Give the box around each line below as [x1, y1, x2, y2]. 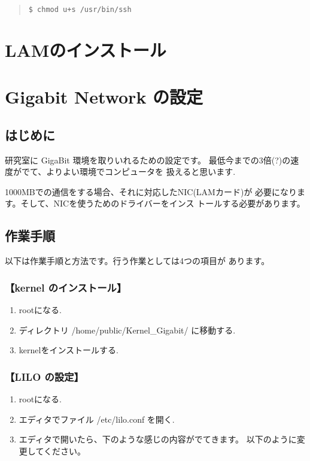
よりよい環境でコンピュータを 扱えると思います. [46, 165, 236, 178]
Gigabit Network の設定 [5, 84, 203, 109]
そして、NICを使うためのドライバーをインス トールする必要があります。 [20, 197, 305, 210]
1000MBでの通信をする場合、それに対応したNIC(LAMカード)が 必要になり [5, 185, 297, 198]
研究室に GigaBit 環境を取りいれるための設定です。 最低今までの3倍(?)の [5, 153, 291, 166]
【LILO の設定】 [5, 369, 84, 384]
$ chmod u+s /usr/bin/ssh [28, 5, 132, 14]
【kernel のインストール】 [5, 280, 127, 295]
